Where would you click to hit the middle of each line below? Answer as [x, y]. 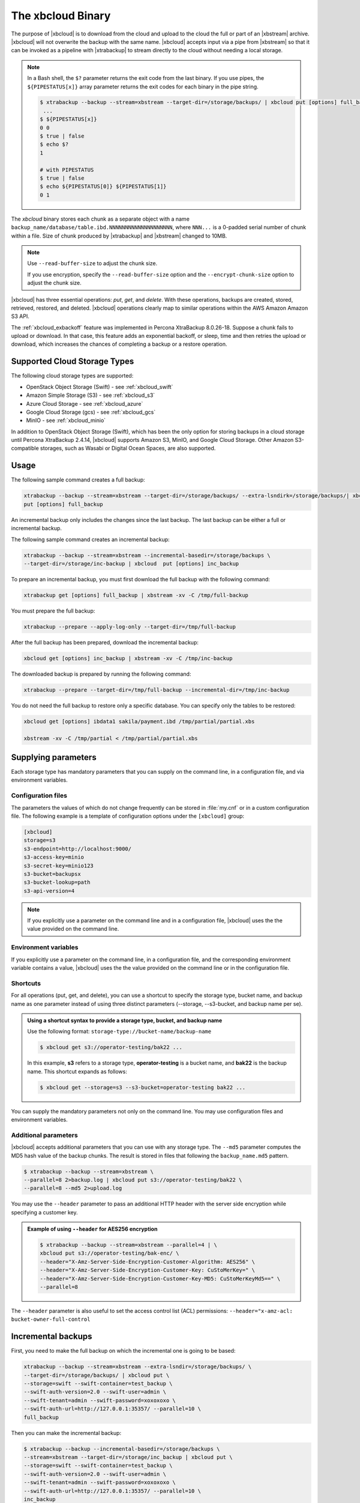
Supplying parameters [54, 757]
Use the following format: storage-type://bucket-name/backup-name [119, 1032]
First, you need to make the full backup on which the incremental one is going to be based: [123, 1351]
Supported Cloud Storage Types [73, 362]
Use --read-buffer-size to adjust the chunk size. [92, 263]
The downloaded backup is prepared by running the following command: [101, 674]
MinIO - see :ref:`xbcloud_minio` [66, 420]
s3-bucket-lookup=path [57, 883]
